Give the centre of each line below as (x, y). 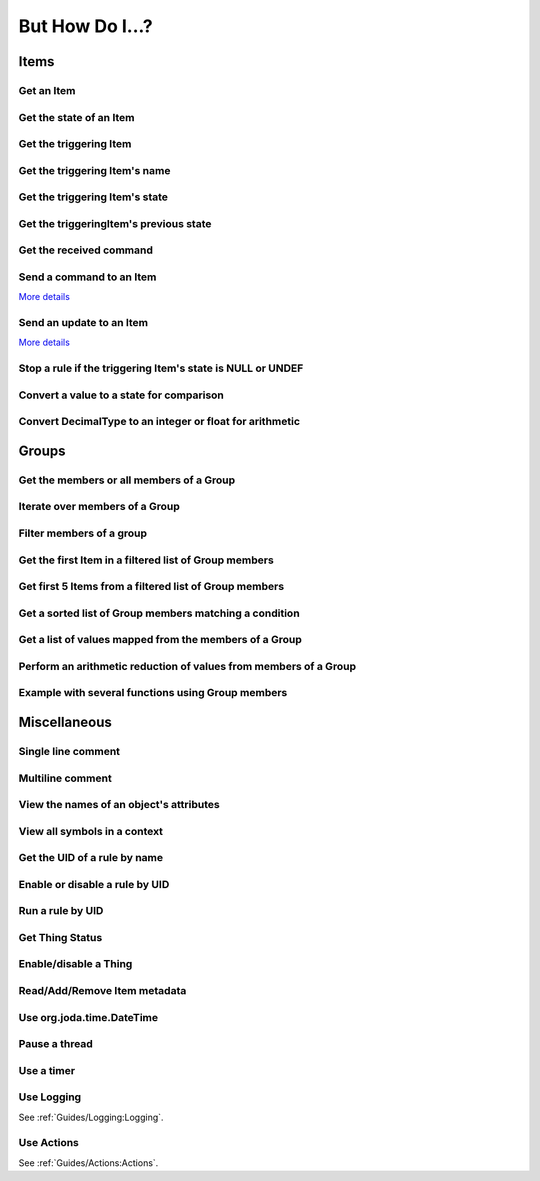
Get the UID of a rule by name (91, 858)
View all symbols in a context (91, 831)
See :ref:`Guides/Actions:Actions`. (88, 1162)
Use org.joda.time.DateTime (88, 1017)
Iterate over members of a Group (99, 507)
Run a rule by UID (61, 911)
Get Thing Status (60, 937)
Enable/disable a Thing (75, 964)
